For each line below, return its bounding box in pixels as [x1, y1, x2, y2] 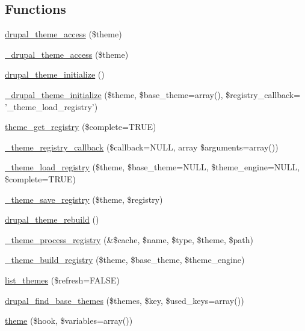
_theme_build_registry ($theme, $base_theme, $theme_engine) [5, 253, 245, 266]
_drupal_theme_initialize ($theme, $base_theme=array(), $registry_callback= [5, 88, 301, 101]
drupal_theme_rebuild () [5, 213, 99, 226]
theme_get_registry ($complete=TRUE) [5, 120, 156, 133]
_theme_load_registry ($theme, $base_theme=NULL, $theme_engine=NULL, [5, 161, 300, 173]
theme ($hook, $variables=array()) [5, 314, 133, 327]
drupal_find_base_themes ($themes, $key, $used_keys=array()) [5, 294, 244, 306]
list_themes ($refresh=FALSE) [5, 273, 120, 286]
